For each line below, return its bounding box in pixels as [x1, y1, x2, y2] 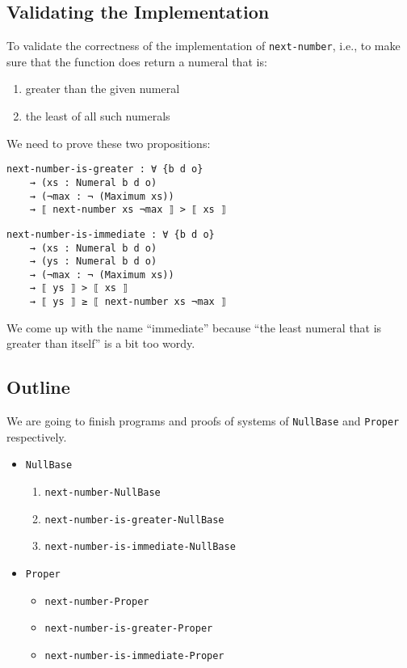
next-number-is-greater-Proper [44, 623, 213, 635]
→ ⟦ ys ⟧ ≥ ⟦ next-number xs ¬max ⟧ [29, 296, 227, 308]
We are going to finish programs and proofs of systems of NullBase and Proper [6, 412, 400, 429]
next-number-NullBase [44, 487, 161, 499]
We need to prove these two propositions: [6, 134, 211, 151]
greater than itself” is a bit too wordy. [6, 335, 195, 352]
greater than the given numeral [25, 80, 180, 97]
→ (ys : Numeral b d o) [29, 256, 157, 268]
